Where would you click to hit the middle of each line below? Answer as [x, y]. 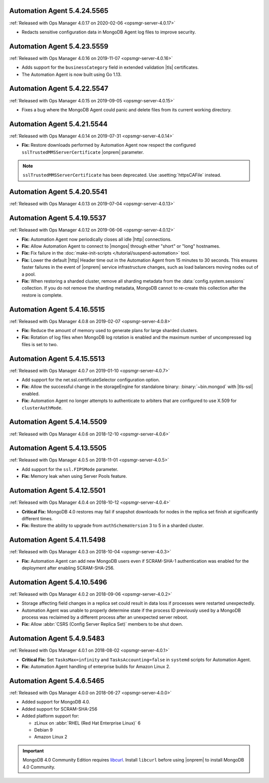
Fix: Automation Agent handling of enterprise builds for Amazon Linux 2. [96, 667]
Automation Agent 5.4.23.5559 [59, 46]
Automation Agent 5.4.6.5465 [57, 681]
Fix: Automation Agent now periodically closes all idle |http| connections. [97, 239]
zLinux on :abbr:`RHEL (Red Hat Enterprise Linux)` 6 [87, 723]
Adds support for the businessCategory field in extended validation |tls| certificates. [110, 67]
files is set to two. [40, 344]
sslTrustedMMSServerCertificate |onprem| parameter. [83, 152]
